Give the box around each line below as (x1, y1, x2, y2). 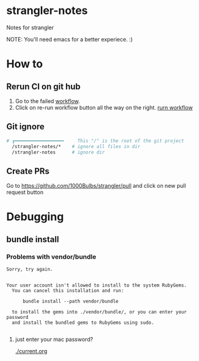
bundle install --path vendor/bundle (22, 298, 119, 305)
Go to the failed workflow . (15, 97, 81, 104)
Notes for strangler (6, 24, 54, 31)
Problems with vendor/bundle (6, 252, 96, 261)
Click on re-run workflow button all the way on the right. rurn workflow (15, 104, 194, 111)
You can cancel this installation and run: (12, 288, 124, 294)
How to (6, 57, 43, 71)
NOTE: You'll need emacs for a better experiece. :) (6, 35, 133, 43)
